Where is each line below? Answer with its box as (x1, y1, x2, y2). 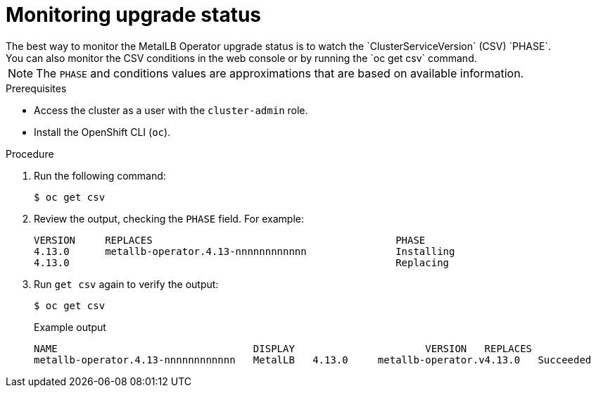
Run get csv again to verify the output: (34, 277, 219, 290)
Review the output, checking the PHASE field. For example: (34, 212, 304, 225)
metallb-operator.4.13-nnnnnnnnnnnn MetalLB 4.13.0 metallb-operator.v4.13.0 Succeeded (34, 354, 592, 366)
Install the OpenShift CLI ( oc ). (34, 125, 171, 138)
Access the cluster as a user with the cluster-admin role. (34, 104, 308, 116)
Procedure (6, 147, 54, 160)
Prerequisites (6, 82, 67, 94)
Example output (34, 320, 106, 333)
